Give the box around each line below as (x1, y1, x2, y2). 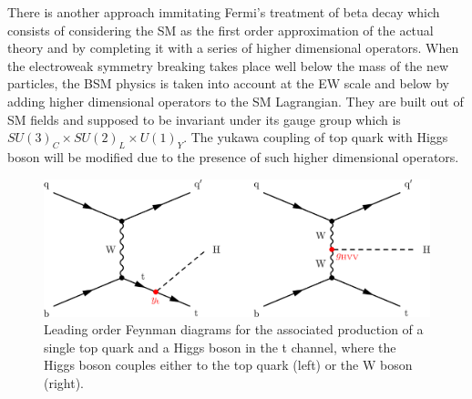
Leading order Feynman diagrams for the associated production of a (44, 320, 424, 339)
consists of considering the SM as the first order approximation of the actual (7, 20, 434, 39)
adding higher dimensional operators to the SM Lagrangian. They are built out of (7, 91, 464, 110)
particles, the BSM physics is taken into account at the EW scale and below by (7, 74, 449, 93)
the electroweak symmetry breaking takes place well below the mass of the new (7, 56, 449, 75)
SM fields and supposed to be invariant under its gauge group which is (7, 109, 401, 128)
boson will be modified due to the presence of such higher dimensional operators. (7, 147, 459, 166)
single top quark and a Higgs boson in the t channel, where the (44, 337, 396, 356)
